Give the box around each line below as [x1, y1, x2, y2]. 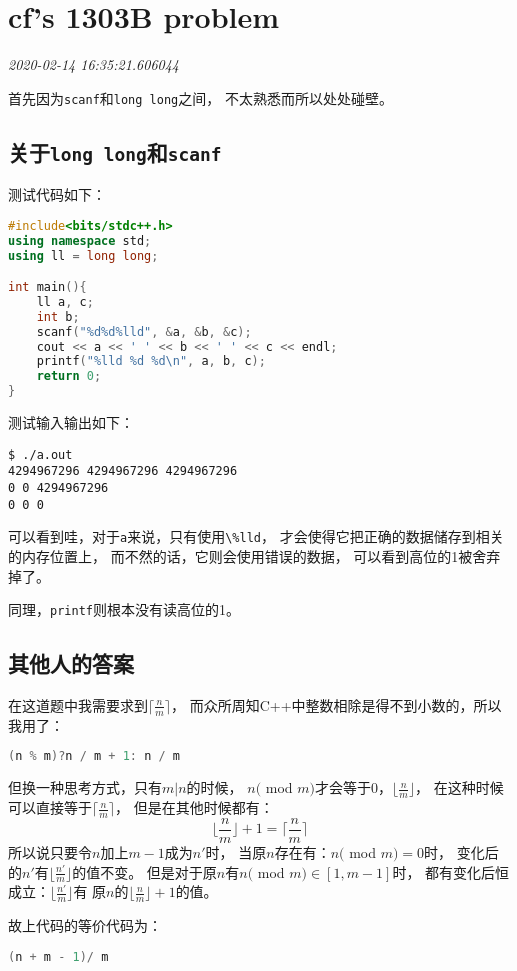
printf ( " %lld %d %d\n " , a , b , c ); [36, 354, 266, 369]
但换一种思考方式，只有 [8, 777, 162, 798]
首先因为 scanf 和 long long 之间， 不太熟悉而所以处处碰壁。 [8, 87, 393, 108]
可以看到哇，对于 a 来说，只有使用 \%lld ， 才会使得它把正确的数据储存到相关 [8, 526, 504, 547]
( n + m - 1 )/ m [8, 949, 109, 964]
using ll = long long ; [8, 248, 159, 263]
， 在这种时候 [415, 777, 504, 798]
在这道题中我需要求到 [8, 694, 148, 715]
